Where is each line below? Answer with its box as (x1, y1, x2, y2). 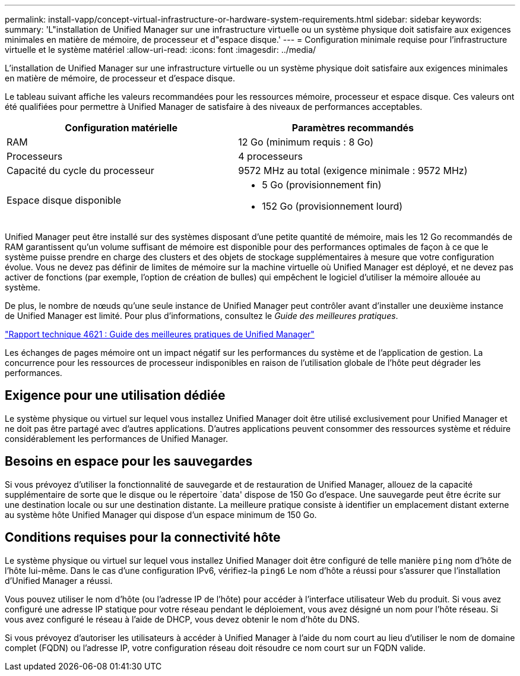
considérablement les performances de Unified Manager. (5, 433, 229, 444)
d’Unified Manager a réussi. (5, 575, 113, 586)
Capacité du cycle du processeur (7, 165, 154, 176)
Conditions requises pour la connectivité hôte (5, 530, 281, 545)
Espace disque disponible (7, 194, 122, 206)
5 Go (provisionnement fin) (262, 179, 382, 191)
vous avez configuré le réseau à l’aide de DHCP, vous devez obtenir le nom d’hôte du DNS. (5, 614, 360, 624)
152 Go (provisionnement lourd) (262, 200, 403, 212)
